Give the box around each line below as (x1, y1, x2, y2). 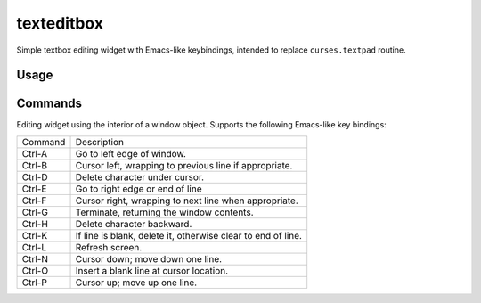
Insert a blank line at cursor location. (75, 264, 229, 276)
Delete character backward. (75, 217, 192, 230)
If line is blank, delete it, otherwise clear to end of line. (75, 229, 303, 242)
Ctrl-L (21, 241, 47, 253)
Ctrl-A (21, 147, 48, 160)
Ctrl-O (21, 264, 49, 276)
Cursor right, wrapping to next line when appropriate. (75, 194, 298, 207)
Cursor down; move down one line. (75, 252, 223, 265)
